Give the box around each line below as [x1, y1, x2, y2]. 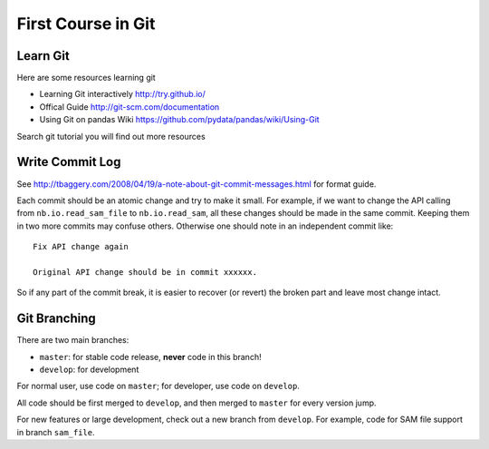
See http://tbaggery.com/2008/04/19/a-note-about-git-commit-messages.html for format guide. [16, 178, 377, 190]
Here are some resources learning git [16, 73, 156, 83]
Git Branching [16, 311, 97, 327]
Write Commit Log [16, 154, 121, 170]
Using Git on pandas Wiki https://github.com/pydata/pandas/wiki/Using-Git [39, 114, 321, 125]
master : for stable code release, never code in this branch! [39, 351, 262, 362]
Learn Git [16, 48, 70, 63]
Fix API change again [33, 241, 129, 252]
